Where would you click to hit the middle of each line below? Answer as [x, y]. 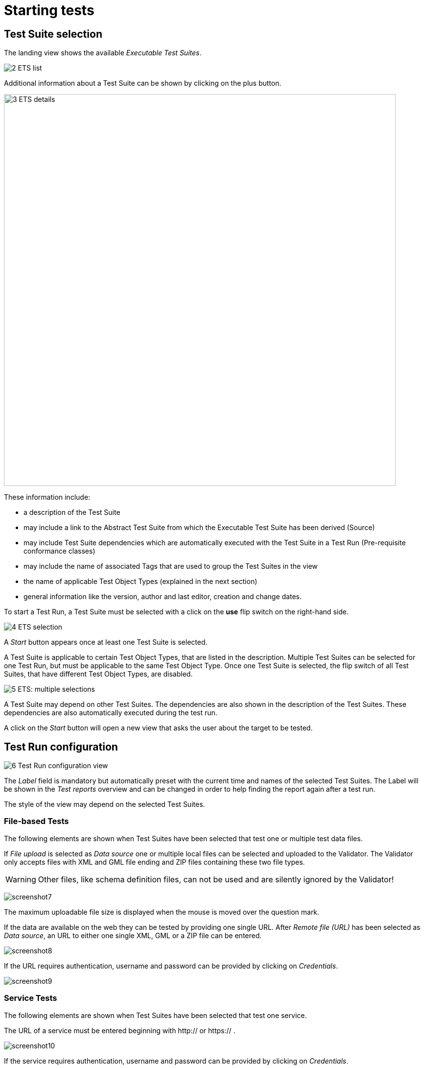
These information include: [47, 497]
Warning [21, 879]
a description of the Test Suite [72, 512]
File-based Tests [36, 821]
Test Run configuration [61, 747]
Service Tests [31, 998]
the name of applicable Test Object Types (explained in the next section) [141, 582]
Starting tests [49, 10]
